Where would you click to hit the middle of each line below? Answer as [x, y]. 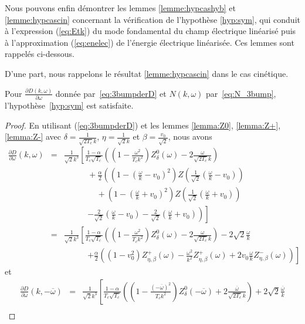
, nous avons [190, 136]
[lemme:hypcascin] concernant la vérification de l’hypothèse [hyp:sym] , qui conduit [152, 19]
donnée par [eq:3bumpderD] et [111, 93]
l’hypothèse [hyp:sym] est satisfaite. [69, 105]
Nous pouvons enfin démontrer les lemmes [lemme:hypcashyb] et [121, 8]
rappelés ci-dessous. [40, 54]
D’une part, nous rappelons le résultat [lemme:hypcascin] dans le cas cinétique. [147, 73]
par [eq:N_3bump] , [241, 93]
